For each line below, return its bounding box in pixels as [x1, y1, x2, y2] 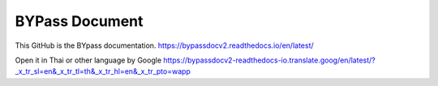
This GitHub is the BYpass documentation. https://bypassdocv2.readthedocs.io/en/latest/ [15, 41, 314, 50]
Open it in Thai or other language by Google [15, 55, 162, 65]
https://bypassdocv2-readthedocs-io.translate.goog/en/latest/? [163, 55, 376, 65]
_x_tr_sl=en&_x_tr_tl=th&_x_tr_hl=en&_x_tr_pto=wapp [15, 67, 191, 76]
